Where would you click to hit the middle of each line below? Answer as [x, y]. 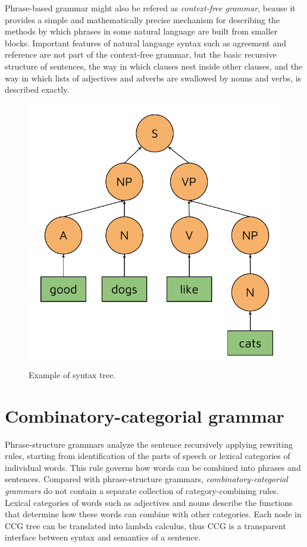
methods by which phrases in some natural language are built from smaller [141, 31]
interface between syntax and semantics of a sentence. [103, 537]
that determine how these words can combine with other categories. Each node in [153, 514]
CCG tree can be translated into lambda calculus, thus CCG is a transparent [145, 525]
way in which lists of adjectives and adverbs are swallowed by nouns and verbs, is [153, 78]
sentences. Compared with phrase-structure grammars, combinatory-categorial [146, 479]
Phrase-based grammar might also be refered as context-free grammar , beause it [150, 8]
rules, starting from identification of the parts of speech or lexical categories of [148, 456]
